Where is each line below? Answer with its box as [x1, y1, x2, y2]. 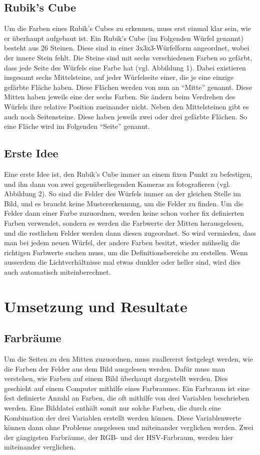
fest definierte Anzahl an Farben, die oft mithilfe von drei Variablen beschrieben [4, 393, 249, 403]
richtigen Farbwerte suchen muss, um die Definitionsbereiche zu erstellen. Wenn [4, 247, 248, 257]
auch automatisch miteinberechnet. [4, 266, 111, 277]
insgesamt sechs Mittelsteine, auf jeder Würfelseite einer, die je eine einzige [4, 72, 234, 82]
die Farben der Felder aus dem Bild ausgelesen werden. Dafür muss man [4, 363, 225, 374]
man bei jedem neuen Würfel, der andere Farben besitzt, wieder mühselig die [4, 237, 240, 248]
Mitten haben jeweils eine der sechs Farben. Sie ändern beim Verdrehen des [4, 91, 235, 102]
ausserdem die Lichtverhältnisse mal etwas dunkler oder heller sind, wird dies [4, 257, 241, 267]
